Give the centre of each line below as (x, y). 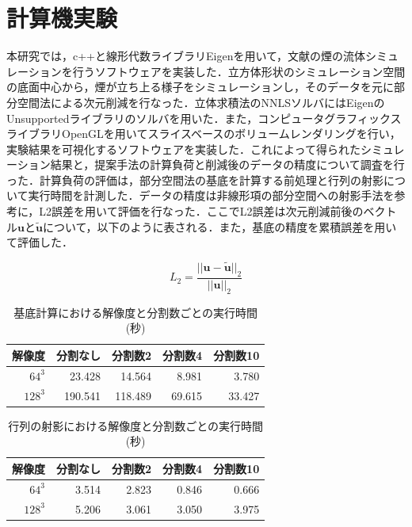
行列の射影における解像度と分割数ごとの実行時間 (136, 425)
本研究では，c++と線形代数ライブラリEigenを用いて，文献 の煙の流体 (186, 56)
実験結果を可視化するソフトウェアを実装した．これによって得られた (183, 149)
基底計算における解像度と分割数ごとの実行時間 (136, 312)
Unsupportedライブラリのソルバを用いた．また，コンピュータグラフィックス (204, 118)
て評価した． (40, 242)
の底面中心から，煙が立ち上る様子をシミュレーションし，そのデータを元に (200, 87)
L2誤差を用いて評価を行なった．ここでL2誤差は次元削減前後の (201, 211)
